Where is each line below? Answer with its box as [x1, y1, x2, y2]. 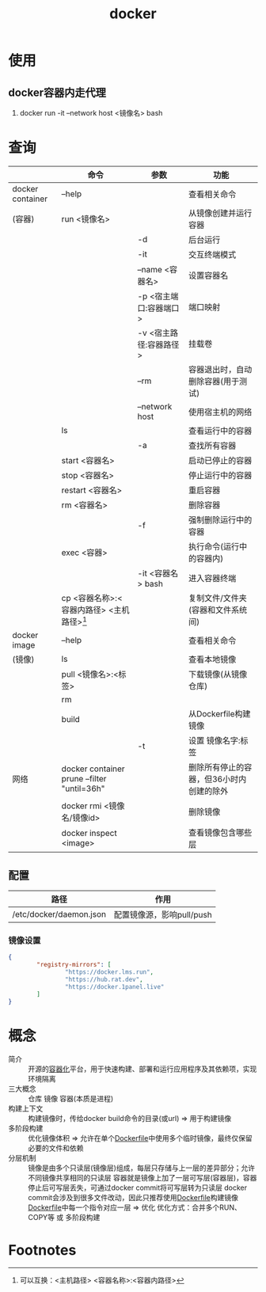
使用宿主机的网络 [188, 406, 253, 417]
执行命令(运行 [188, 541, 240, 552]
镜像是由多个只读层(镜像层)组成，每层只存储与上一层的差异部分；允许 [28, 1163, 256, 1172]
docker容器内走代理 [8, 85, 107, 99]
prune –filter [61, 773, 107, 785]
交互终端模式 [188, 249, 237, 260]
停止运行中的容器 [188, 469, 253, 481]
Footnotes [8, 1241, 77, 1259]
